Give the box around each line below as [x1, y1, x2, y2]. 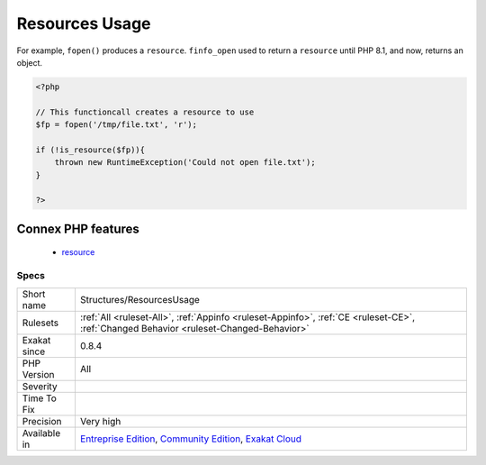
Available [22, 426, 61, 439]
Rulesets [22, 316, 58, 329]
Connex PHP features [16, 221, 139, 236]
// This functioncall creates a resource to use [35, 106, 255, 117]
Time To [22, 392, 58, 405]
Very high [79, 415, 121, 427]
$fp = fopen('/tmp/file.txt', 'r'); [35, 120, 198, 130]
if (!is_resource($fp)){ [35, 144, 146, 155]
